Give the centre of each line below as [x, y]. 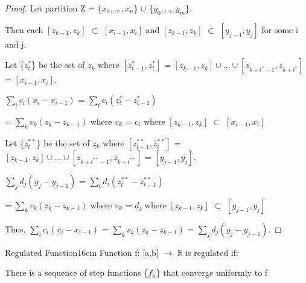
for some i [280, 29]
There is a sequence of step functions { [77, 272]
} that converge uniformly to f [212, 272]
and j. [16, 44]
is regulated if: [212, 252]
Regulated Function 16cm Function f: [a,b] [82, 252]
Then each [24, 29]
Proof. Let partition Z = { [53, 8]
